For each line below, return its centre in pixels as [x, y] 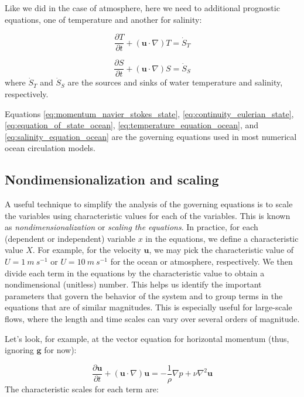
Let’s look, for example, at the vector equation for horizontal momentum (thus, [147, 338]
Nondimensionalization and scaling [112, 179]
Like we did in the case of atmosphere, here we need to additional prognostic [142, 8]
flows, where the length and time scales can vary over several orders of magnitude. [152, 319]
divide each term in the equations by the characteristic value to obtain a [135, 273]
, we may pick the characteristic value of [221, 250]
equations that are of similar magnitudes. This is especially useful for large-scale [148, 307]
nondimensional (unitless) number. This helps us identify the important [133, 284]
